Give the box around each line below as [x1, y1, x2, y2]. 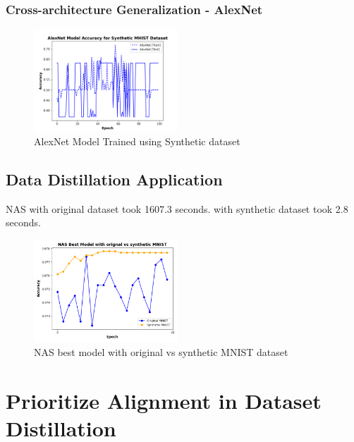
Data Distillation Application [6, 168, 223, 190]
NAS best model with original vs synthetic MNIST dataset [34, 345, 288, 360]
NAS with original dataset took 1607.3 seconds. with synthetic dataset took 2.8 [6, 201, 348, 216]
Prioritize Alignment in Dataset [6, 386, 322, 415]
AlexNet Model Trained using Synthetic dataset [34, 134, 240, 149]
